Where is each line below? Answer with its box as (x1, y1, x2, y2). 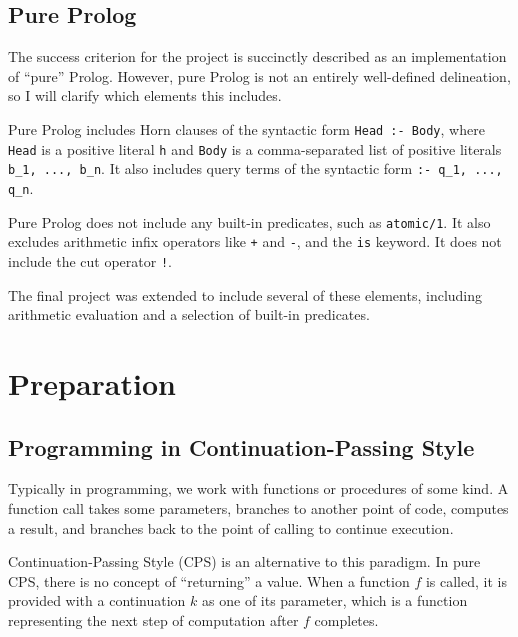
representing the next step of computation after (8, 609, 299, 630)
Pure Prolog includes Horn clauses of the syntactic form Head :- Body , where (8, 118, 485, 139)
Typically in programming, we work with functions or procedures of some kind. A (8, 478, 509, 499)
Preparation (8, 362, 176, 403)
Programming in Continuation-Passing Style (8, 431, 475, 462)
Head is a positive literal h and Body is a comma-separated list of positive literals (8, 138, 502, 159)
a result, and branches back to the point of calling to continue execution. (8, 517, 454, 538)
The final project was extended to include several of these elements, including (8, 284, 483, 305)
